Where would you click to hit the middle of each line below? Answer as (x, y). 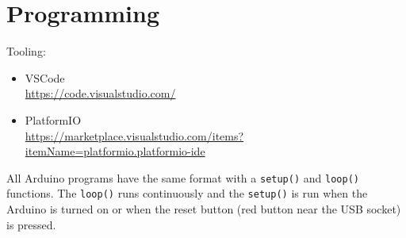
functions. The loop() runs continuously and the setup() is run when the (187, 193)
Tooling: (26, 51)
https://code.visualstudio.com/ (100, 93)
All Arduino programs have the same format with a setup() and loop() (183, 177)
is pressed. (31, 224)
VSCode (45, 77)
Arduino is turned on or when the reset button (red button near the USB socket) (204, 209)
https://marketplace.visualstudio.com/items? (134, 135)
